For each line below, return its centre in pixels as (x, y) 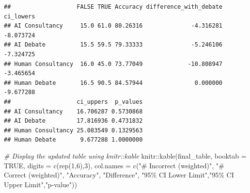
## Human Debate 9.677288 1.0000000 (73, 140)
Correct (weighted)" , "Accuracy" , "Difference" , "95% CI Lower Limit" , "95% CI (119, 175)
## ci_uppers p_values (73, 102)
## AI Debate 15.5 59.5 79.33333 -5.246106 (113, 45)
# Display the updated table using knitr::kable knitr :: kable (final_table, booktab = (125, 155)
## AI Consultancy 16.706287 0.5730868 (73, 111)
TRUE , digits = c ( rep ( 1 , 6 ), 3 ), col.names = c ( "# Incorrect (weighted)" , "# (114, 165)
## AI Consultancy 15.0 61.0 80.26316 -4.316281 (113, 26)
